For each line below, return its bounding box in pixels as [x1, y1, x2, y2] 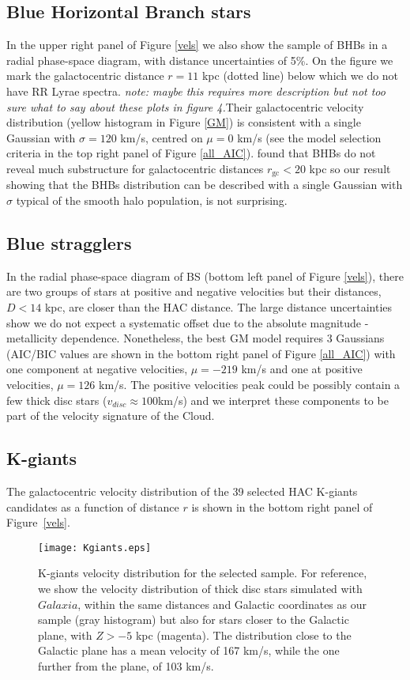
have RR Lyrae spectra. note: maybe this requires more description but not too [6, 82, 386, 99]
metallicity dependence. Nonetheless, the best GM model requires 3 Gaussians [6, 330, 385, 346]
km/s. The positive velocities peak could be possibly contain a [99, 376, 401, 392]
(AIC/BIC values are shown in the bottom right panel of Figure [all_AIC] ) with [6, 345, 396, 361]
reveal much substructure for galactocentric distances [6, 160, 264, 176]
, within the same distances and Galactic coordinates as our [77, 595, 367, 612]
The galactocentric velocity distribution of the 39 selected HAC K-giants [6, 482, 358, 499]
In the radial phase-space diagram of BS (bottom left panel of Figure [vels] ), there [6, 267, 404, 284]
